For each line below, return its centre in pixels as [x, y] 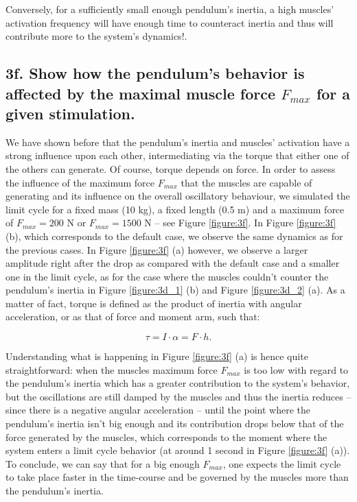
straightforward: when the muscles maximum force [112, 369]
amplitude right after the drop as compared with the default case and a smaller [173, 263]
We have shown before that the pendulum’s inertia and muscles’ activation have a [178, 142]
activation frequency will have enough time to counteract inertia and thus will [170, 22]
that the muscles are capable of [246, 182]
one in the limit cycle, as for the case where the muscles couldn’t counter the [167, 276]
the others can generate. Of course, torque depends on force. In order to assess [171, 168]
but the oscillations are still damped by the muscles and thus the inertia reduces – [178, 396]
